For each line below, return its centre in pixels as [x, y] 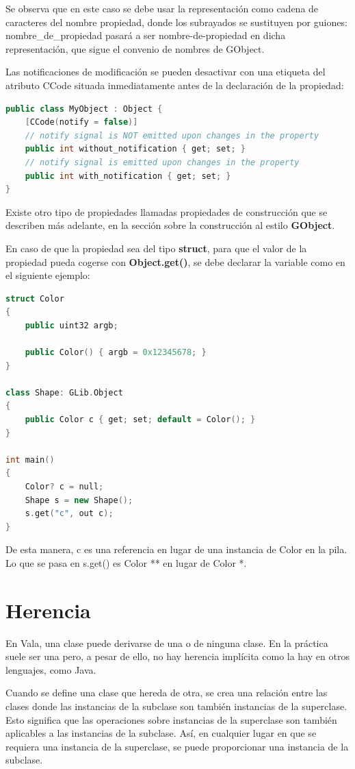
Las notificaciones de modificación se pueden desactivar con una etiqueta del [166, 72]
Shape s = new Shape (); [79, 500]
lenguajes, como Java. [51, 669]
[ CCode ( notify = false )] [81, 122]
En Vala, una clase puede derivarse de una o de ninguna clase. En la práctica [167, 643]
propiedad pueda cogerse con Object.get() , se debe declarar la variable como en [175, 261]
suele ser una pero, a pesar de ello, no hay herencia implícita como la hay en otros [177, 656]
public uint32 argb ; [71, 325]
